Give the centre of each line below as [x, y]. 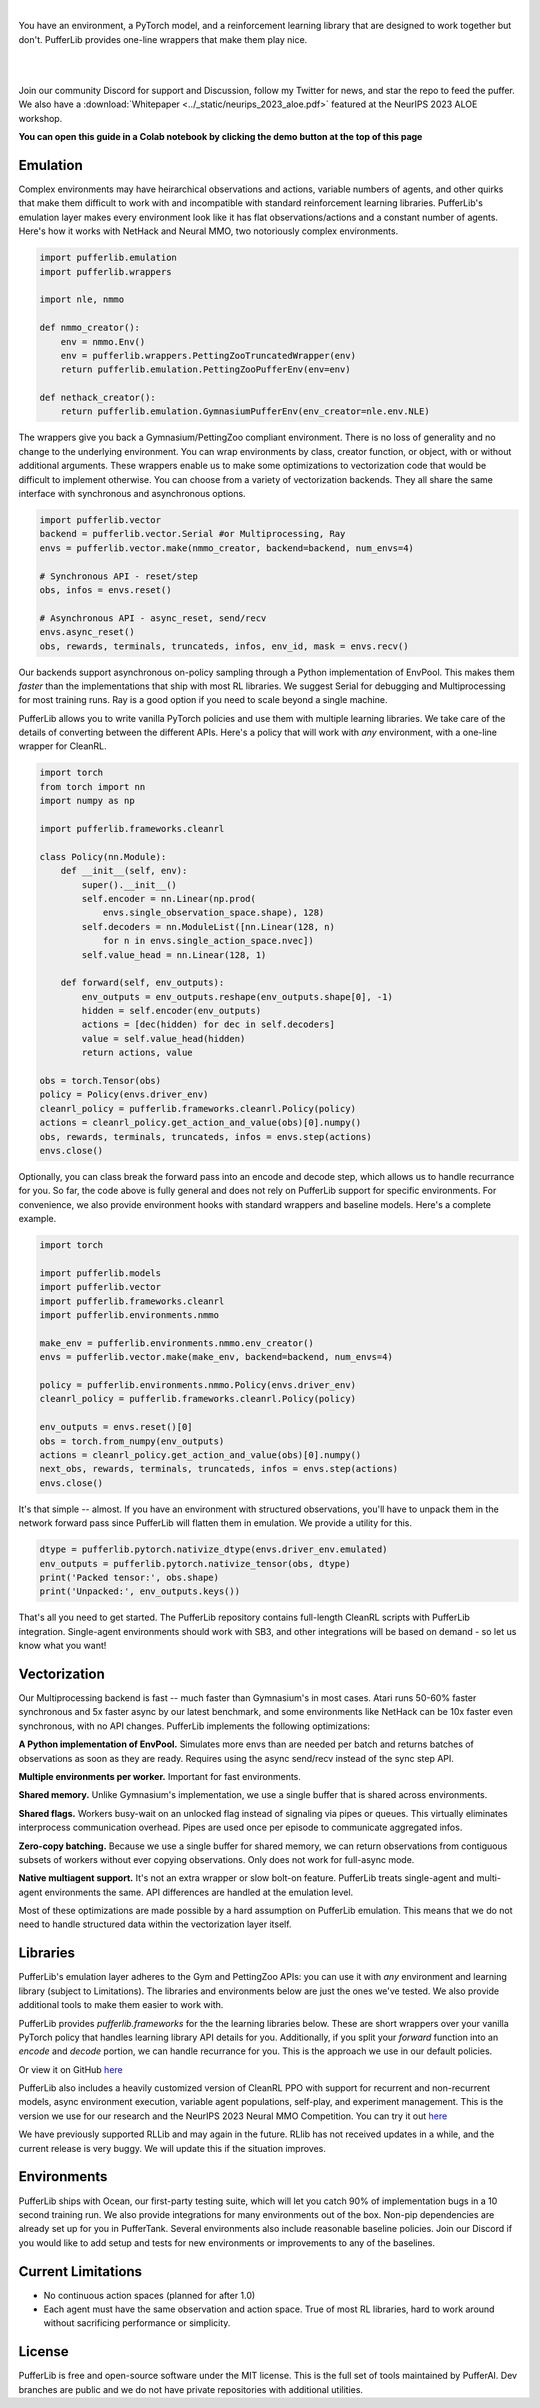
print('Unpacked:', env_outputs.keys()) [139, 1591]
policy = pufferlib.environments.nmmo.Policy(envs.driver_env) [198, 1385]
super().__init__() [129, 884]
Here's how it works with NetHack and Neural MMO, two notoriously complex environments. [208, 231]
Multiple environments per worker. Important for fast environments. [160, 1776]
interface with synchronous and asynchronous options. [132, 494]
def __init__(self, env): [124, 871]
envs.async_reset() [87, 632]
